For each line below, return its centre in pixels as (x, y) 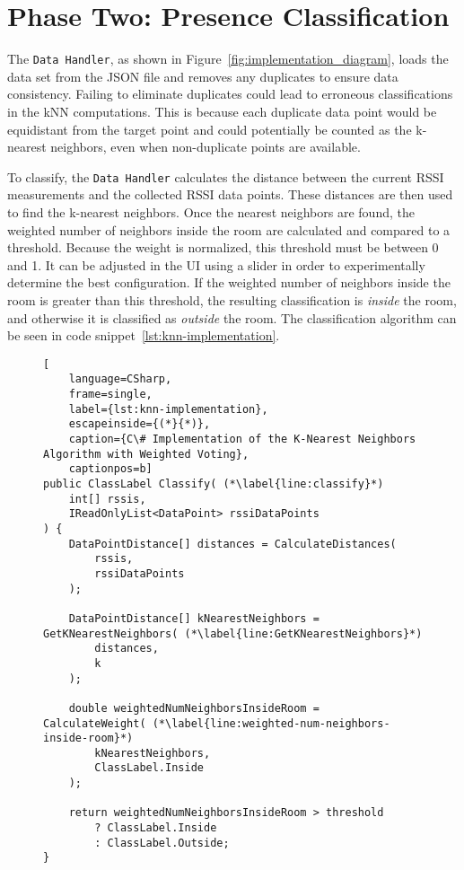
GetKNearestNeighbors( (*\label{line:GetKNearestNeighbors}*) (233, 633)
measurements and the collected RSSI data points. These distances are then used (230, 194)
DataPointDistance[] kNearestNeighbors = (194, 618)
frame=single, (110, 395)
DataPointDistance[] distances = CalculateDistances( (232, 544)
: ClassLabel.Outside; (162, 843)
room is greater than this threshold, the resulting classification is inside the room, (232, 299)
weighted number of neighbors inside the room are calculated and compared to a (229, 229)
